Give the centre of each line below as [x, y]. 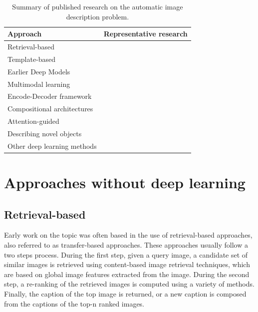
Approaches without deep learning [125, 182]
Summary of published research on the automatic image [98, 6]
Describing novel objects [45, 133]
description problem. [98, 16]
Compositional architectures [50, 109]
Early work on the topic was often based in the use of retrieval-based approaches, [128, 235]
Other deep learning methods [52, 146]
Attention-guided [33, 121]
